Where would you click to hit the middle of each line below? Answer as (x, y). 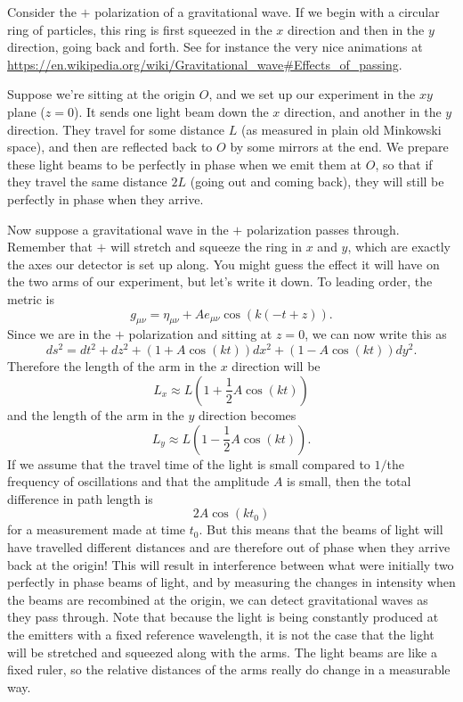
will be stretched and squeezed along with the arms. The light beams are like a (222, 652)
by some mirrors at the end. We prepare (339, 147)
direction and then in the (356, 29)
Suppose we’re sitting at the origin (102, 94)
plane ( (26, 111)
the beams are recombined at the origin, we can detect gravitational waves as (218, 599)
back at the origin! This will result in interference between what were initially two (231, 564)
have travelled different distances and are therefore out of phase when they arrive (229, 546)
